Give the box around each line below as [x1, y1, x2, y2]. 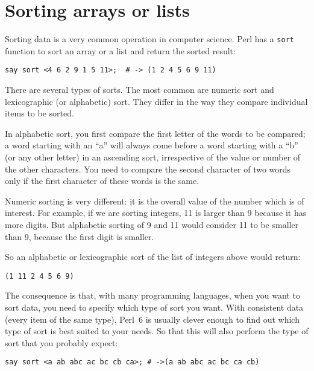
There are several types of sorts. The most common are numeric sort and [5, 83, 274, 96]
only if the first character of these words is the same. [5, 174, 199, 187]
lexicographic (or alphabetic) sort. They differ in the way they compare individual [5, 95, 308, 107]
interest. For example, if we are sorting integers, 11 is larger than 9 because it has [5, 206, 307, 219]
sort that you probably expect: [5, 336, 118, 349]
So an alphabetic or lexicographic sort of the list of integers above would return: [5, 250, 301, 263]
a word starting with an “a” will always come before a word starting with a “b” [5, 139, 298, 151]
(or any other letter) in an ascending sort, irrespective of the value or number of [5, 151, 301, 163]
